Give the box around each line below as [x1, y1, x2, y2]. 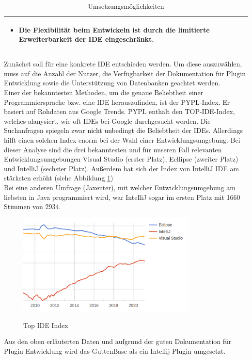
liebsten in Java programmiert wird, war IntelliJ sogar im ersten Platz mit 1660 [4, 192, 240, 202]
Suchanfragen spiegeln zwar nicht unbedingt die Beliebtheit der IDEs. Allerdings [4, 125, 243, 135]
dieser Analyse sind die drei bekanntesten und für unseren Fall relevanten [4, 144, 222, 154]
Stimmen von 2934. [4, 201, 61, 212]
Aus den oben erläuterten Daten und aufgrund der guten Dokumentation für [4, 336, 232, 346]
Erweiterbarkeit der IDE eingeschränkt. [18, 34, 154, 44]
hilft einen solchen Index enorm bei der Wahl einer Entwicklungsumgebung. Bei [4, 135, 240, 145]
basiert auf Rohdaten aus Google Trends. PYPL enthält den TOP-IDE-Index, [4, 106, 235, 116]
